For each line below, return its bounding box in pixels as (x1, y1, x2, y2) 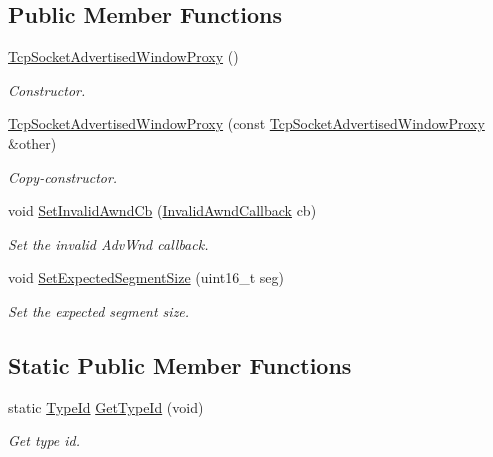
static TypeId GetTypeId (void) (8, 396, 204, 417)
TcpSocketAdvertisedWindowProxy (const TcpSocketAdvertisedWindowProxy (8, 113, 485, 134)
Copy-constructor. (8, 166, 118, 187)
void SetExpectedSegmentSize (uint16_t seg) (8, 267, 285, 288)
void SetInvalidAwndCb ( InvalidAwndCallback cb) (8, 200, 317, 221)
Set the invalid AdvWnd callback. (8, 233, 209, 254)
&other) (8, 132, 57, 153)
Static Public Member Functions (8, 349, 352, 380)
